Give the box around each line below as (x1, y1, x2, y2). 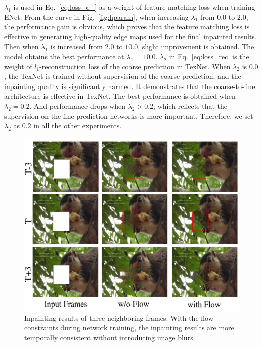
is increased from (50, 41, 103, 52)
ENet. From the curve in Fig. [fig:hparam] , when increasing (4, 11, 189, 22)
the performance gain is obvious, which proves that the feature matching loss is (4, 21, 250, 32)
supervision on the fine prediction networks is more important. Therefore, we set (4, 110, 253, 121)
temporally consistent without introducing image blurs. (24, 332, 195, 342)
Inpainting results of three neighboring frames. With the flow (24, 312, 213, 323)
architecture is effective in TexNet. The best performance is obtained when (4, 91, 236, 101)
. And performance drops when (29, 100, 126, 111)
